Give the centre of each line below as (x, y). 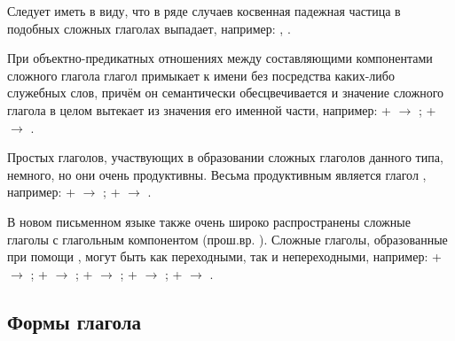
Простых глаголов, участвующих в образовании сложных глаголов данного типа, (225, 157)
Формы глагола (74, 321)
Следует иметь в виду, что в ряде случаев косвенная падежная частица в (204, 11)
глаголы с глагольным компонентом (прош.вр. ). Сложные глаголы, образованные (227, 239)
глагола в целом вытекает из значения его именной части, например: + (200, 109)
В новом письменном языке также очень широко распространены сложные (209, 221)
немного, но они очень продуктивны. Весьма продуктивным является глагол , (217, 174)
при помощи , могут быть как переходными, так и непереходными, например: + (224, 256)
